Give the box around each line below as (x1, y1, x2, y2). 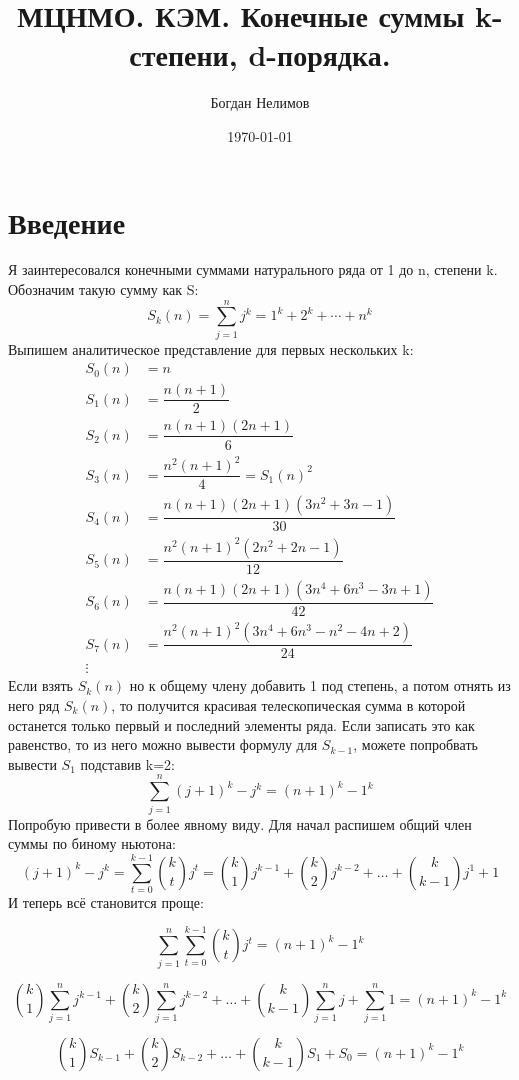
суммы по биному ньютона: (8, 833, 176, 854)
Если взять (8, 675, 73, 696)
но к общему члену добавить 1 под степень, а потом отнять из (129, 675, 511, 696)
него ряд (8, 695, 60, 716)
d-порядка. (248, 34, 391, 75)
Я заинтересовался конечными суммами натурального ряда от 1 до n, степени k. (8, 259, 498, 280)
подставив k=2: (80, 753, 176, 774)
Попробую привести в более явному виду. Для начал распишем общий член (8, 813, 472, 834)
